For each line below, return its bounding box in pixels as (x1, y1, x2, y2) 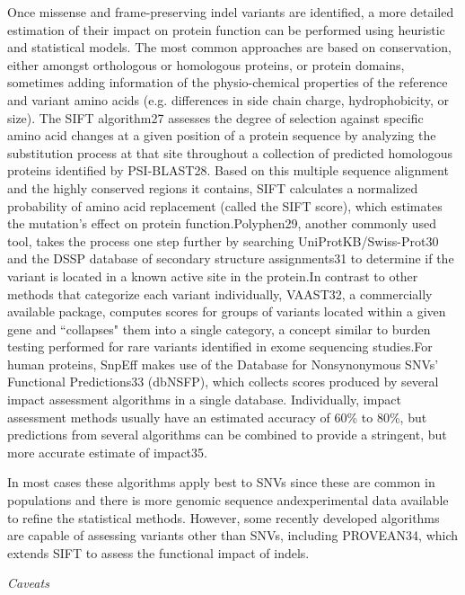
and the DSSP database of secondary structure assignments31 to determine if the (7, 249, 454, 268)
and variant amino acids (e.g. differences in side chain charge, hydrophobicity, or (7, 90, 449, 109)
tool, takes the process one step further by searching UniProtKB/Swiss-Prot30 (7, 231, 439, 250)
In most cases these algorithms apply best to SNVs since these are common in (7, 473, 435, 492)
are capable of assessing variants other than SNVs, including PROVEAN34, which (7, 526, 459, 545)
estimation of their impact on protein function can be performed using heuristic (7, 20, 445, 39)
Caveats (7, 573, 49, 592)
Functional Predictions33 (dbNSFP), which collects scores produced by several (7, 372, 439, 391)
